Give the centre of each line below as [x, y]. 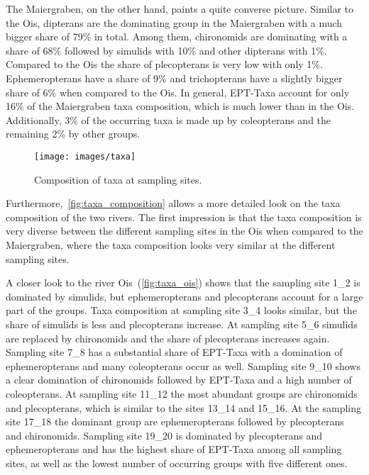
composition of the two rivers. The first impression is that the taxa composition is [184, 217]
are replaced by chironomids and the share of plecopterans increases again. [168, 338]
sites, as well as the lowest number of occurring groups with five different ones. [177, 463]
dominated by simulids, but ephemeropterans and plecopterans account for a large [184, 296]
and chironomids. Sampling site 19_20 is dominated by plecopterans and [164, 435]
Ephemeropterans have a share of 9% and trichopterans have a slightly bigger [174, 78]
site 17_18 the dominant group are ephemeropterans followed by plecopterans [175, 421]
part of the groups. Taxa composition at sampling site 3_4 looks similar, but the [181, 310]
